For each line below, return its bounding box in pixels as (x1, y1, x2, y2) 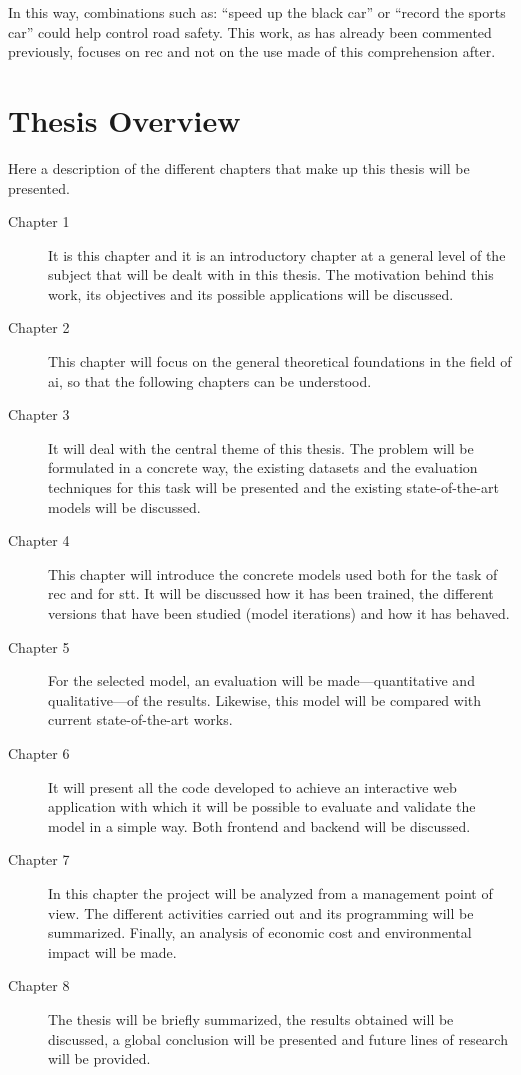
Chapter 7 (8, 849, 70, 870)
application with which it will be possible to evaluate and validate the (48, 796, 476, 817)
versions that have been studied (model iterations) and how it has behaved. (48, 603, 510, 623)
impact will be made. (48, 941, 177, 962)
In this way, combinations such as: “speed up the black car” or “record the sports (8, 2, 506, 22)
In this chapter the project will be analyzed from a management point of (48, 882, 493, 903)
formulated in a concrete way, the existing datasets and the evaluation (48, 457, 478, 478)
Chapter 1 (8, 211, 70, 232)
